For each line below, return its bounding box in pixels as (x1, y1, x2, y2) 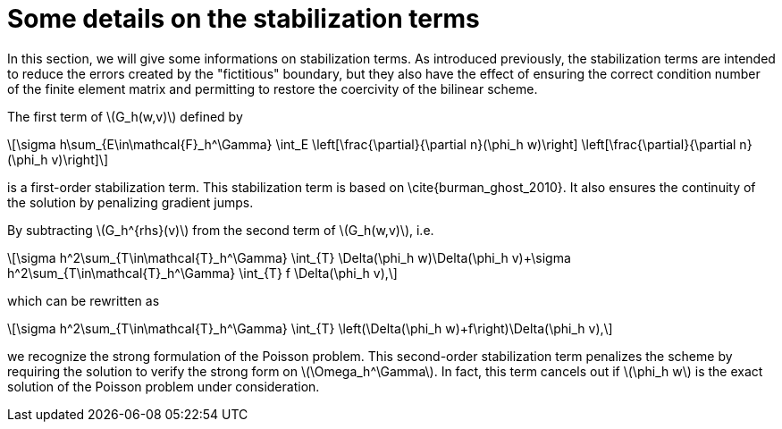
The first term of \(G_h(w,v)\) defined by (7, 108, 243, 124)
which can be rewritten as (7, 292, 160, 308)
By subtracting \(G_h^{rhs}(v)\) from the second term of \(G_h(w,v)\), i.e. (7, 222, 434, 238)
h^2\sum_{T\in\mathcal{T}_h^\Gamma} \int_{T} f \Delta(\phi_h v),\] (7, 265, 398, 281)
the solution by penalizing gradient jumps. (7, 194, 254, 210)
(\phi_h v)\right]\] (7, 151, 108, 167)
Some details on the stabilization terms (7, 4, 480, 34)
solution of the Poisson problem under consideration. (7, 378, 320, 394)
